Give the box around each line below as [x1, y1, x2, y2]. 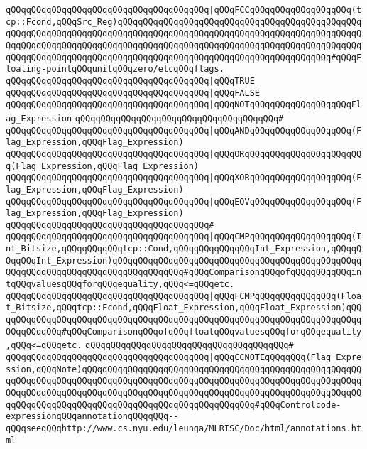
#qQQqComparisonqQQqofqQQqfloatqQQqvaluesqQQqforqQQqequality [61, 326, 362, 337]
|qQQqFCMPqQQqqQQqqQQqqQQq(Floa [209, 291, 362, 301]
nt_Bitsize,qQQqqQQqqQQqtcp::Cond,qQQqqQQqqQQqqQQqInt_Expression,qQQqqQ [6, 244, 362, 254]
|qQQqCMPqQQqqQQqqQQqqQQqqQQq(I [209, 232, 362, 242]
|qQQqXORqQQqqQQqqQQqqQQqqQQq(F [209, 173, 362, 183]
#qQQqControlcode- [254, 399, 341, 410]
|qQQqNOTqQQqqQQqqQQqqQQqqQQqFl [209, 99, 362, 110]
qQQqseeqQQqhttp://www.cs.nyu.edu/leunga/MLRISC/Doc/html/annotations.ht [6, 423, 362, 433]
